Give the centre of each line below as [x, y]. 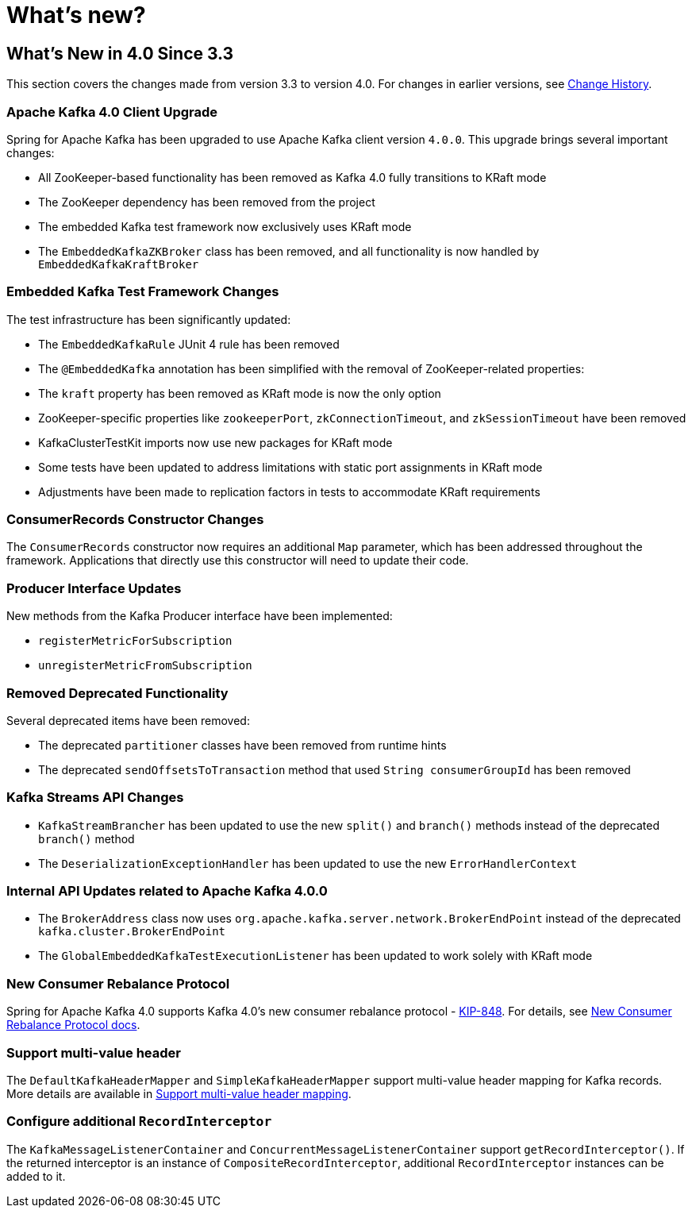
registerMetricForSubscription [135, 641]
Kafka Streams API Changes [95, 798]
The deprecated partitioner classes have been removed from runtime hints [242, 745]
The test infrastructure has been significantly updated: [149, 319]
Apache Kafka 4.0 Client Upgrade [112, 112]
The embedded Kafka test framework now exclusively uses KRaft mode [225, 226]
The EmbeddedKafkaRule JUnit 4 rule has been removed [189, 344]
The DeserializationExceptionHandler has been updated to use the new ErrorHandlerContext [308, 863]
